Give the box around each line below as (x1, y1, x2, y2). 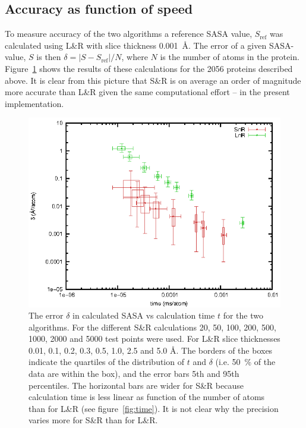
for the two (223, 309, 263, 322)
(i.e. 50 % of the (215, 355, 276, 368)
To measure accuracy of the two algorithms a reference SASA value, (5, 27, 253, 40)
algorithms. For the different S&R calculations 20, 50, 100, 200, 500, (29, 320, 276, 333)
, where (121, 51, 148, 63)
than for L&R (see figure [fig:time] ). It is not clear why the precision (29, 402, 279, 414)
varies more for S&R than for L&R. (29, 414, 158, 426)
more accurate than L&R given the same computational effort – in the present (5, 86, 290, 98)
